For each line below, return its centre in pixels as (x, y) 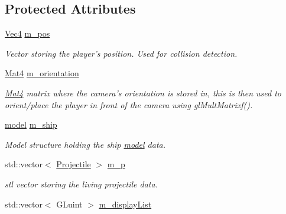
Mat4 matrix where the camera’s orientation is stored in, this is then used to (143, 93)
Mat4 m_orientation (42, 73)
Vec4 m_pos (27, 33)
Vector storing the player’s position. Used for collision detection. (121, 53)
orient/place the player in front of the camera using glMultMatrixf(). (129, 104)
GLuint (69, 204)
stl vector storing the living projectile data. (81, 184)
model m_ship (31, 124)
